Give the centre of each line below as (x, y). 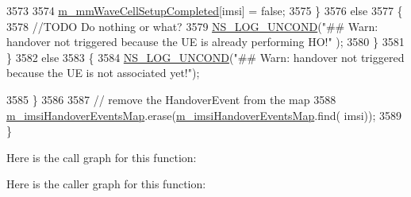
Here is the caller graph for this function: (106, 184)
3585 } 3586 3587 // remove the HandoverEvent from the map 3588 (171, 99)
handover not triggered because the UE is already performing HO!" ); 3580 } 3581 (205, 42)
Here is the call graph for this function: (102, 157)
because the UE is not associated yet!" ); (103, 73)
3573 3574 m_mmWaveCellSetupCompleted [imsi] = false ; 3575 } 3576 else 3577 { (205, 10)
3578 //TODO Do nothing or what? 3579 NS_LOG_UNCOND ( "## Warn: (192, 26)
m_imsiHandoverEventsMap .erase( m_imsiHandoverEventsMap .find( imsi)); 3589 (204, 115)
